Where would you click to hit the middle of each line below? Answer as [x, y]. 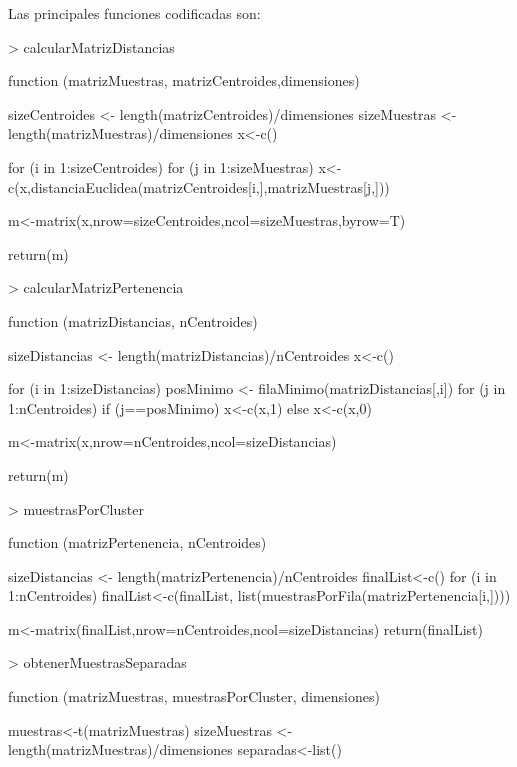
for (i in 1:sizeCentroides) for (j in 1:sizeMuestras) [161, 166]
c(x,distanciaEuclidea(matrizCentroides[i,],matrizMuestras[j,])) [199, 186]
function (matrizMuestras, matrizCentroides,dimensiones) [184, 80]
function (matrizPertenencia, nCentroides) [137, 542]
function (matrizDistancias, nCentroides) [133, 320]
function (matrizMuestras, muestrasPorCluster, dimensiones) [194, 696]
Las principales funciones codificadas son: [134, 13]
